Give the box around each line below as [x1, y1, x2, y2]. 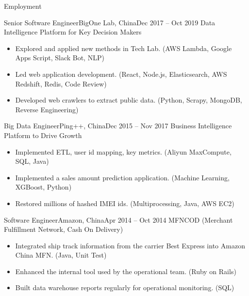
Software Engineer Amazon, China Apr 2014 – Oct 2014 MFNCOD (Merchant [4, 214, 233, 225]
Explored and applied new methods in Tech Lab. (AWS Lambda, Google [15, 43, 232, 53]
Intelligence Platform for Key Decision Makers [4, 27, 142, 37]
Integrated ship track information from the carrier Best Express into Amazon [15, 240, 245, 250]
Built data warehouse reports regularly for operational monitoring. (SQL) [15, 282, 234, 293]
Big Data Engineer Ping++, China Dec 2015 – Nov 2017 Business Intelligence [4, 121, 232, 131]
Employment [4, 1, 42, 11]
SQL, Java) [15, 156, 49, 166]
